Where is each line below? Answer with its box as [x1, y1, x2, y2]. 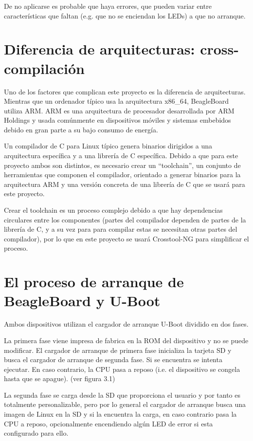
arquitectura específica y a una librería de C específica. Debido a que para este [4, 150, 238, 161]
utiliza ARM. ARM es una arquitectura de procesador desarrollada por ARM [4, 105, 235, 115]
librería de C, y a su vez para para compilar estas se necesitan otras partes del [4, 224, 237, 234]
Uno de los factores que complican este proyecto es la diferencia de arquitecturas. [4, 86, 246, 96]
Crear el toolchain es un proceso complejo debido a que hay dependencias [4, 205, 223, 215]
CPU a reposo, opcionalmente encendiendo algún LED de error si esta [4, 418, 213, 428]
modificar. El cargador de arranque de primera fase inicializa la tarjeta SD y [4, 345, 232, 355]
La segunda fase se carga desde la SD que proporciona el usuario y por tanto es [4, 389, 240, 400]
